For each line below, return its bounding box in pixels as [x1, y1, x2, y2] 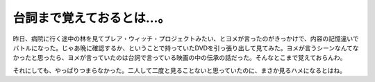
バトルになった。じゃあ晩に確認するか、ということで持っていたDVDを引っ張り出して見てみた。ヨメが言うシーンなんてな [12, 43, 359, 52]
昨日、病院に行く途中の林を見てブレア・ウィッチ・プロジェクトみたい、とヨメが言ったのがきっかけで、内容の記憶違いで [12, 34, 359, 43]
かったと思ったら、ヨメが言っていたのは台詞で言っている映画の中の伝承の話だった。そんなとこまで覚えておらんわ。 [12, 54, 347, 62]
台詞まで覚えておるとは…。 [12, 10, 170, 25]
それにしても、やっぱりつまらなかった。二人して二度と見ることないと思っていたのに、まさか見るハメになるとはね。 [12, 66, 347, 74]
